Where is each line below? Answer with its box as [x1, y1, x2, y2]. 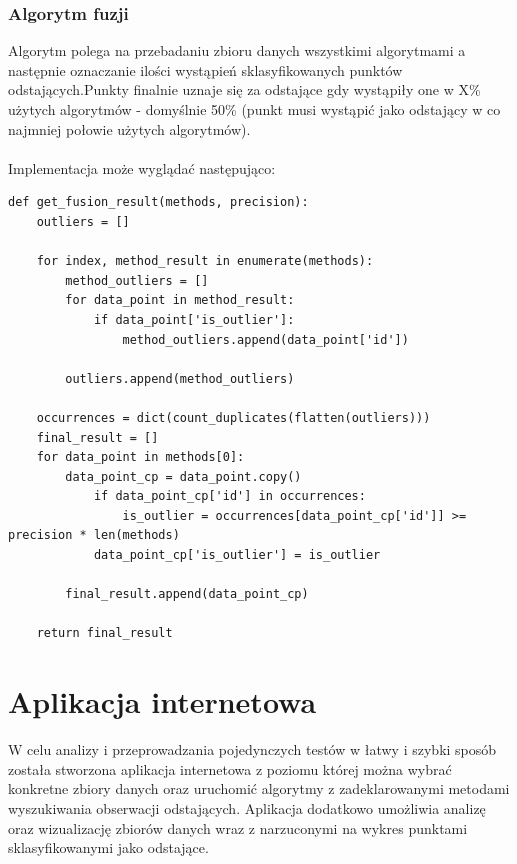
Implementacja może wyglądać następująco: [8, 157, 276, 178]
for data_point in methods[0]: [36, 450, 245, 465]
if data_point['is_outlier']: [93, 312, 295, 327]
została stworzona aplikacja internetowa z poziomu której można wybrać [8, 758, 452, 779]
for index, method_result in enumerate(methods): [36, 254, 374, 269]
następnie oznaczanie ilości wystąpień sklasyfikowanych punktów [8, 59, 403, 80]
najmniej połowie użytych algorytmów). [8, 118, 251, 139]
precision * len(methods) [8, 528, 180, 543]
